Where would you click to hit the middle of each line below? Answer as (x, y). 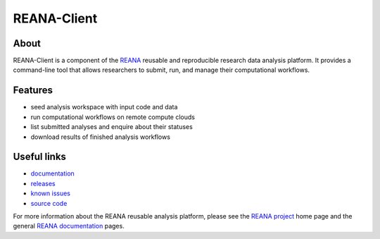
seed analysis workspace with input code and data (104, 107)
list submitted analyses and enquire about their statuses (112, 127)
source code (49, 203)
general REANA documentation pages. (69, 226)
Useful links (40, 157)
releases (43, 183)
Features (33, 91)
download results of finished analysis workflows (100, 137)
